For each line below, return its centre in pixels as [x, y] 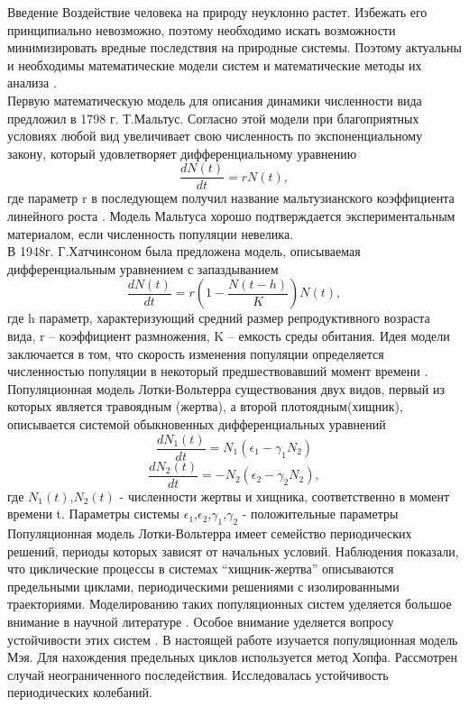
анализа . [32, 83]
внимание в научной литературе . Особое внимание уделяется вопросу [201, 622]
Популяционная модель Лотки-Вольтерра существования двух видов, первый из [226, 388]
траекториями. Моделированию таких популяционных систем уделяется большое [230, 604]
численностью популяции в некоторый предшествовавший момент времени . [218, 371]
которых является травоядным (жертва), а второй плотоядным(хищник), [205, 406]
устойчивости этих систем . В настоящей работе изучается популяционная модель [233, 639]
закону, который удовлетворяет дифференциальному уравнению [182, 153]
